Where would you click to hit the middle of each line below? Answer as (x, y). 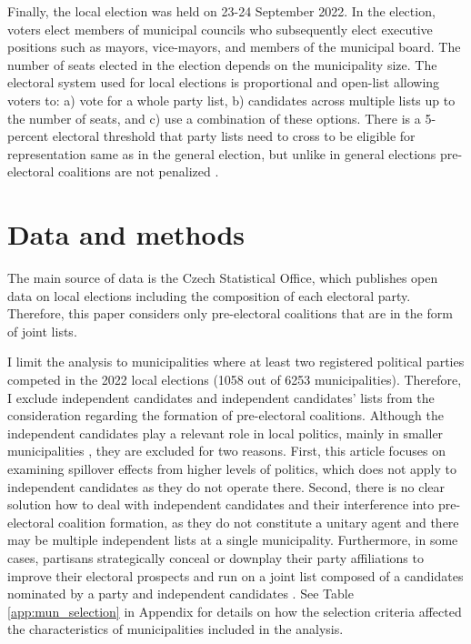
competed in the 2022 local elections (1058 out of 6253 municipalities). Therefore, (235, 380)
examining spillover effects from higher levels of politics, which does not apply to (232, 468)
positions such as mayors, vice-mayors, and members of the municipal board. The (234, 47)
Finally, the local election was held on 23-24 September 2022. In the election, (221, 11)
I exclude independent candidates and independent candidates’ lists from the (221, 397)
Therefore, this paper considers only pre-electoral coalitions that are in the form (230, 313)
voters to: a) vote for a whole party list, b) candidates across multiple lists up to (231, 100)
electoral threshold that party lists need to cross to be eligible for (234, 136)
